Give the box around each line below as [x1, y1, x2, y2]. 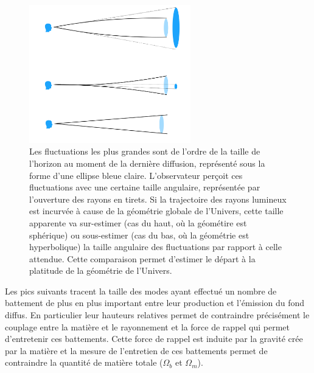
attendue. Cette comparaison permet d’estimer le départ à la [29, 252, 256, 265]
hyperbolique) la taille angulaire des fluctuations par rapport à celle [29, 240, 282, 253]
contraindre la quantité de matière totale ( [5, 356, 163, 369]
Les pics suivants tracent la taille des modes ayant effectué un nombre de [5, 284, 277, 297]
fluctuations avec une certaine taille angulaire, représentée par [29, 181, 260, 193]
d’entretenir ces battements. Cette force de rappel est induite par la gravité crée [5, 332, 303, 345]
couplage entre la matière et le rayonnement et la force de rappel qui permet [5, 320, 290, 333]
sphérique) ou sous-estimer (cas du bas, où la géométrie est [29, 228, 249, 241]
